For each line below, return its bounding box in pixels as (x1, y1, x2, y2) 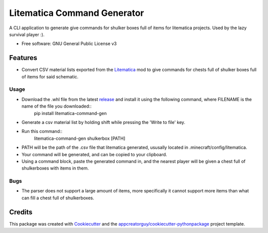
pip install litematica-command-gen (34, 110, 107, 116)
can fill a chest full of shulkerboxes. (21, 195, 94, 201)
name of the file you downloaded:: (21, 103, 92, 109)
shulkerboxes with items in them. (21, 165, 89, 171)
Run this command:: (21, 128, 63, 134)
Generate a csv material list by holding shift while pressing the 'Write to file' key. (21, 119, 186, 125)
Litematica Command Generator (9, 7, 144, 18)
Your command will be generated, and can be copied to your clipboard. (21, 151, 167, 157)
